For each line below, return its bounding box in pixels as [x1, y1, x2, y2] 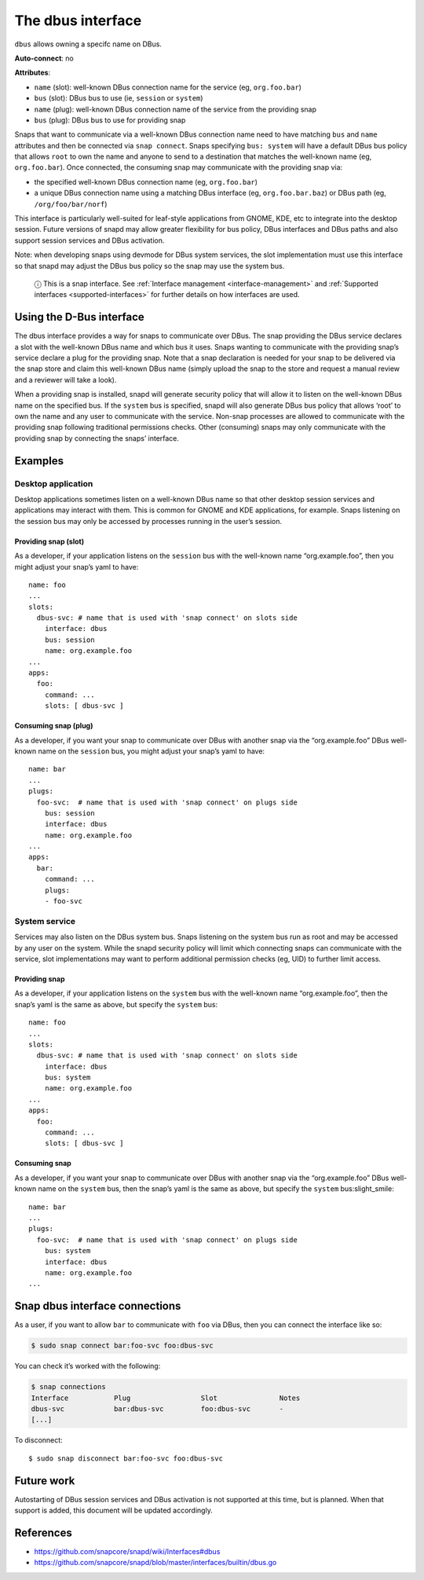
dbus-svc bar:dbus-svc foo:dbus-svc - [31, 1404, 284, 1413]
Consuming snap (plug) [14, 721, 93, 731]
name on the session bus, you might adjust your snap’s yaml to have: [38, 746, 265, 756]
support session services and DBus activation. [14, 236, 165, 245]
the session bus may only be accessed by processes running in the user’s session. [14, 516, 283, 526]
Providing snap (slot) [14, 537, 85, 546]
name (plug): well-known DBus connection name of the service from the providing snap [34, 104, 317, 114]
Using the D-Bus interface [14, 310, 144, 324]
